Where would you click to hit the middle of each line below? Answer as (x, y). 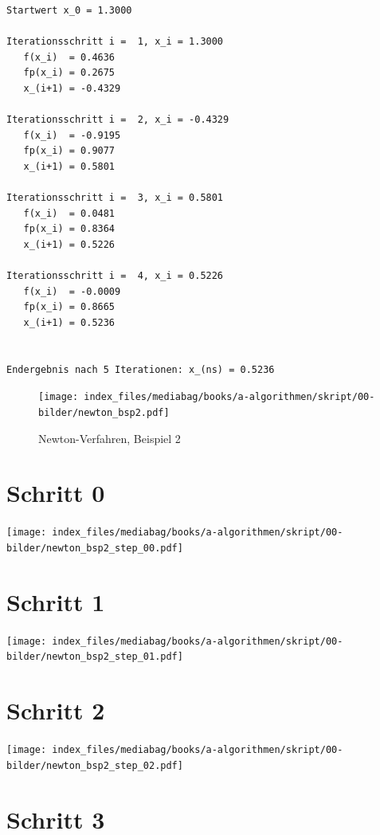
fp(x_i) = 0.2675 (69, 73)
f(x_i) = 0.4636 (69, 57)
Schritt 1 (56, 601)
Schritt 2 (56, 710)
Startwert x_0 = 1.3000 (69, 10)
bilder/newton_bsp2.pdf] (104, 412)
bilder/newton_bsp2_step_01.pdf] (95, 657)
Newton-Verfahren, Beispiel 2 (110, 438)
